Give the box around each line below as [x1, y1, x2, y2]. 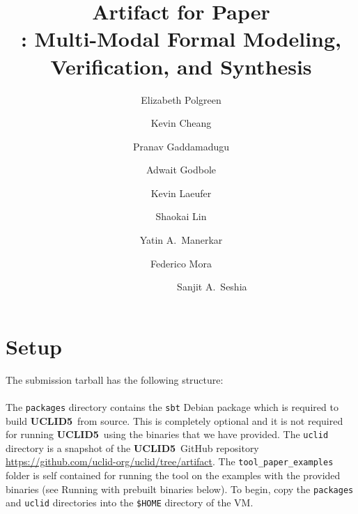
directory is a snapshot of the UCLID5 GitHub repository [6, 440, 259, 455]
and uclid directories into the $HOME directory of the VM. [6, 495, 254, 510]
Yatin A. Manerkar [139, 233, 223, 247]
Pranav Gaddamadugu [132, 139, 230, 153]
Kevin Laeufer [150, 185, 212, 200]
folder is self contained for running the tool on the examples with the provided [6, 468, 341, 483]
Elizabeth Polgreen [141, 92, 221, 107]
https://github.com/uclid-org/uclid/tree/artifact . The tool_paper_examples [6, 454, 334, 469]
